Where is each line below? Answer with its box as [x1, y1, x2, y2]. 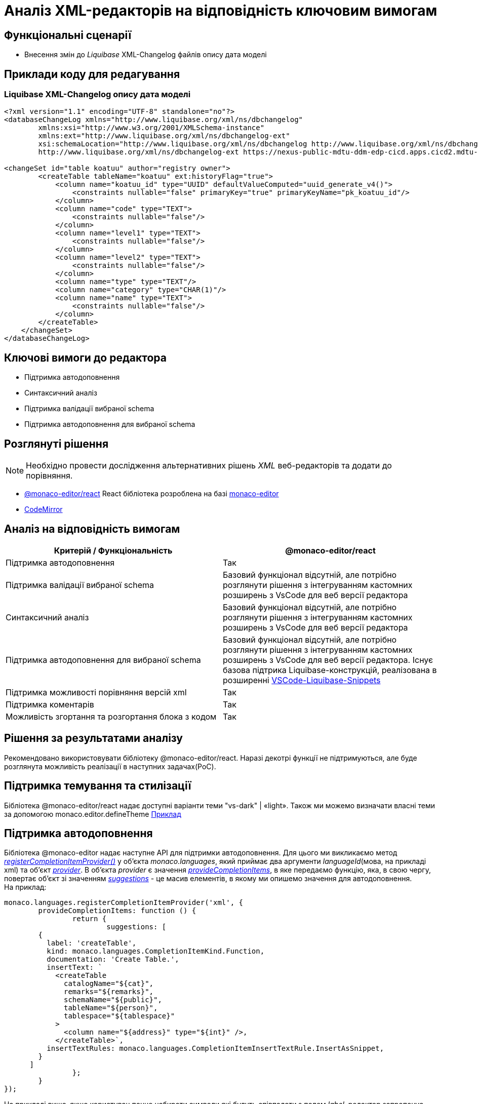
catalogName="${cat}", [64, 979, 154, 988]
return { [72, 915, 107, 923]
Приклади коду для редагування [4, 67, 180, 81]
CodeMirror [24, 505, 63, 514]
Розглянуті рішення [4, 437, 109, 450]
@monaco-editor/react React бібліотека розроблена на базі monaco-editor [24, 489, 279, 498]
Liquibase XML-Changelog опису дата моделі [4, 89, 191, 100]
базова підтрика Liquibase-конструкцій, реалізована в [223, 664, 437, 675]
